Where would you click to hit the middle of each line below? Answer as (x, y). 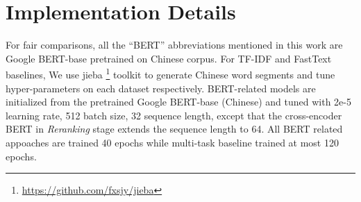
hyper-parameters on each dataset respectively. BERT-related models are (161, 88)
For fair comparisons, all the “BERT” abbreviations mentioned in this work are (174, 45)
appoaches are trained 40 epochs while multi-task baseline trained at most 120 (172, 142)
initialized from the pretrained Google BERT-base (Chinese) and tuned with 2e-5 (178, 102)
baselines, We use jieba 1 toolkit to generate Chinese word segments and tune (170, 73)
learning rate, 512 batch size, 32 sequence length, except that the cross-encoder (174, 115)
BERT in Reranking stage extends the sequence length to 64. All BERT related (174, 129)
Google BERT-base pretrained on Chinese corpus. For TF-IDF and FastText (169, 58)
